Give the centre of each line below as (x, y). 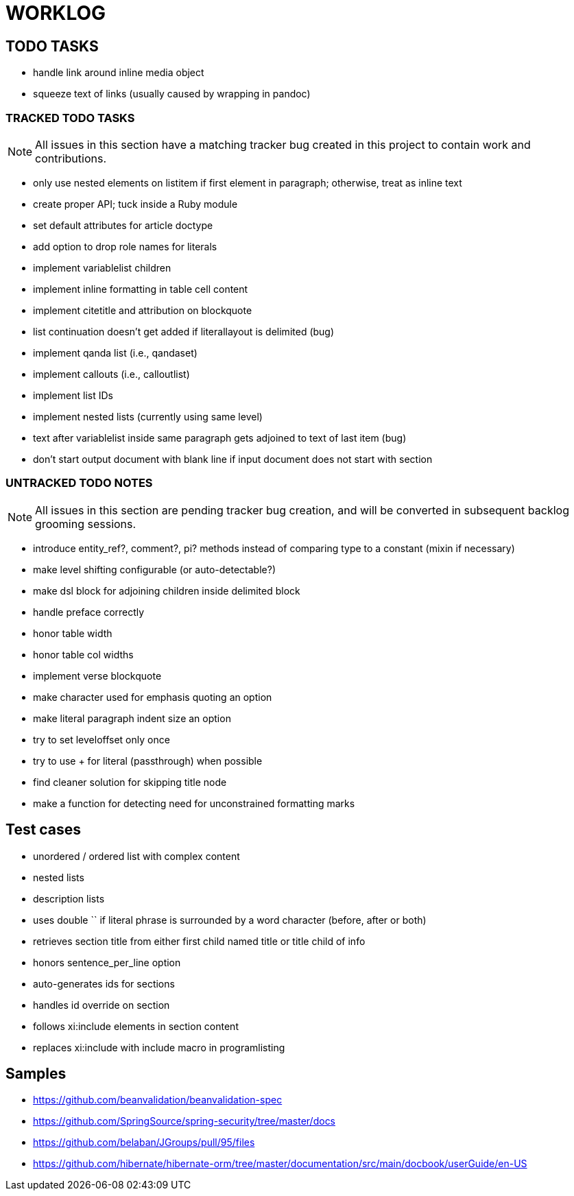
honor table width (73, 633)
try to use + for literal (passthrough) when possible (148, 761)
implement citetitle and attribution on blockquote (143, 310)
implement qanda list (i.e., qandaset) (115, 352)
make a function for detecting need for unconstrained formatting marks (194, 803)
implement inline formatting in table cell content (141, 289)
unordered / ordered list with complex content (136, 856)
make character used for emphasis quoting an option (153, 697)
